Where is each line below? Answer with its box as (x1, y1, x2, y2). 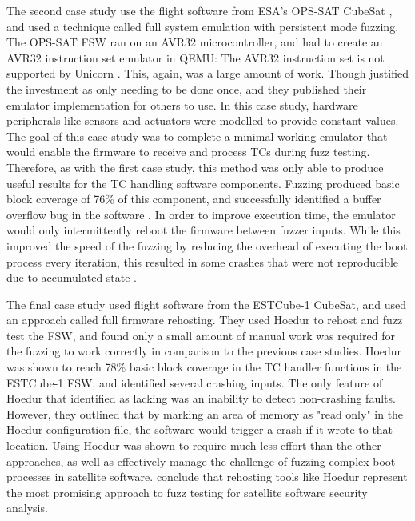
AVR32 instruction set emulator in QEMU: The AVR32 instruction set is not (6, 49, 385, 66)
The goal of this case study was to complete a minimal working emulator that (6, 127, 388, 144)
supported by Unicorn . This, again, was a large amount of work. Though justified (6, 65, 409, 82)
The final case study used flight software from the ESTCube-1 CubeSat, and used (6, 295, 406, 312)
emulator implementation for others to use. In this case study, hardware (6, 96, 358, 113)
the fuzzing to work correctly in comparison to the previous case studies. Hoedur (6, 343, 402, 359)
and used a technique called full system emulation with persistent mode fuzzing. (6, 18, 399, 34)
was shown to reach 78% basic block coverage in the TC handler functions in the (6, 359, 402, 375)
